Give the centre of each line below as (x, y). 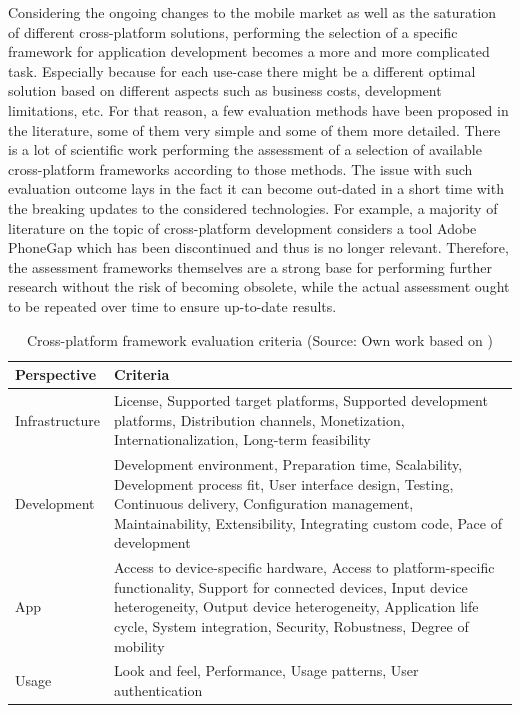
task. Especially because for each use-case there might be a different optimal (242, 70)
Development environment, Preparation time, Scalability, (288, 463)
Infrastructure (57, 419)
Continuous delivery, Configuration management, (264, 503)
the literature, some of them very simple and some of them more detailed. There (254, 129)
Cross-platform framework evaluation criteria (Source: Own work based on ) (260, 339)
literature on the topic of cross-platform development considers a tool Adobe (242, 227)
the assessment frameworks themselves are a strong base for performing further (250, 266)
